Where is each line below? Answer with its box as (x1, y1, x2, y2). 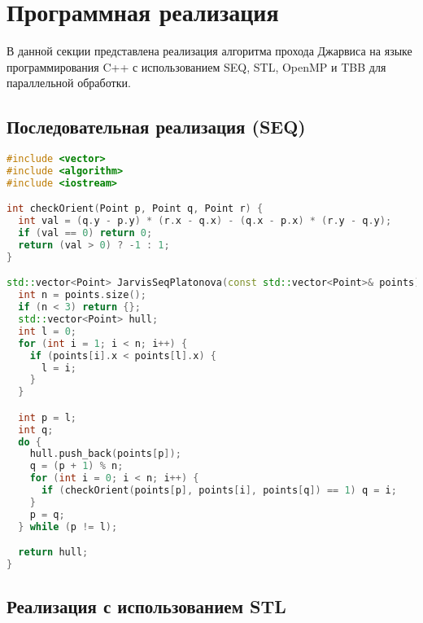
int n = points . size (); (18, 289, 146, 301)
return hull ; (18, 546, 89, 559)
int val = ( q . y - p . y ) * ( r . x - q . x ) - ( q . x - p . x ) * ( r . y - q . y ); (18, 215, 392, 227)
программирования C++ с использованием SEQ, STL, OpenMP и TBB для (7, 58, 386, 75)
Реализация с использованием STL (7, 594, 286, 619)
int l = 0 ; (18, 325, 76, 337)
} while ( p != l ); (18, 520, 118, 533)
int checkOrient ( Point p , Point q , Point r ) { (7, 203, 264, 215)
